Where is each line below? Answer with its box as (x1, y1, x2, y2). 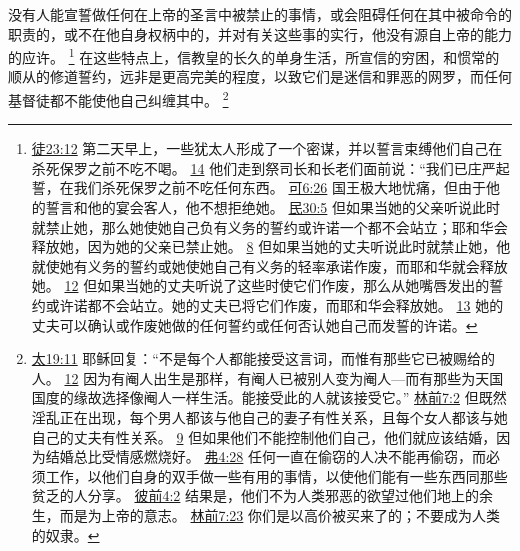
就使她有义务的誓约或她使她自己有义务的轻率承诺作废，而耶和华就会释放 (31, 255, 508, 276)
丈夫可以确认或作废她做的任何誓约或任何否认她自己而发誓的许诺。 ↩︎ (31, 314, 478, 335)
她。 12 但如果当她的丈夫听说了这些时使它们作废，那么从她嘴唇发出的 (31, 275, 490, 296)
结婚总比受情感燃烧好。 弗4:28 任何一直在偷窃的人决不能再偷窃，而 (45, 446, 487, 467)
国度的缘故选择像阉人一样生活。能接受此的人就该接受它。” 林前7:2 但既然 (31, 387, 507, 408)
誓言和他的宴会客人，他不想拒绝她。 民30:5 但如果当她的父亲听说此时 (45, 197, 501, 218)
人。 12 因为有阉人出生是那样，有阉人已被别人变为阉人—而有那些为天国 (31, 367, 504, 388)
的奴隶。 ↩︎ (31, 524, 100, 545)
